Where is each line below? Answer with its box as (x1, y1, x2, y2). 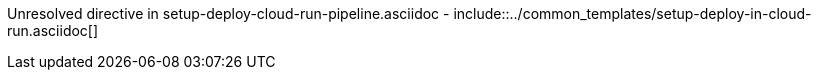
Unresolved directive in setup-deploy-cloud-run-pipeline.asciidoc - (7, 5, 450, 22)
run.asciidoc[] (7, 22, 99, 39)
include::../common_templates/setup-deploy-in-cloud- (453, 5, 812, 22)
